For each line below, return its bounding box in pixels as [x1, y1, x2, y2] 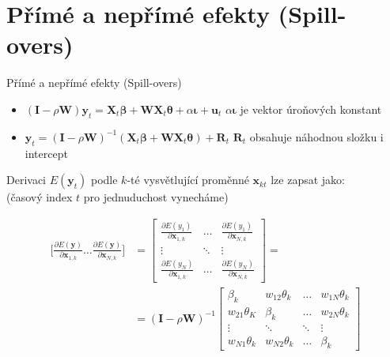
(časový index [6, 189, 73, 205]
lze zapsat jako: [271, 171, 345, 188]
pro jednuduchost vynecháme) [83, 189, 229, 205]
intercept [25, 145, 68, 161]
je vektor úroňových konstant [240, 100, 382, 117]
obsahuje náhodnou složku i [249, 128, 384, 145]
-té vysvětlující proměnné [127, 171, 249, 188]
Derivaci [6, 171, 47, 188]
